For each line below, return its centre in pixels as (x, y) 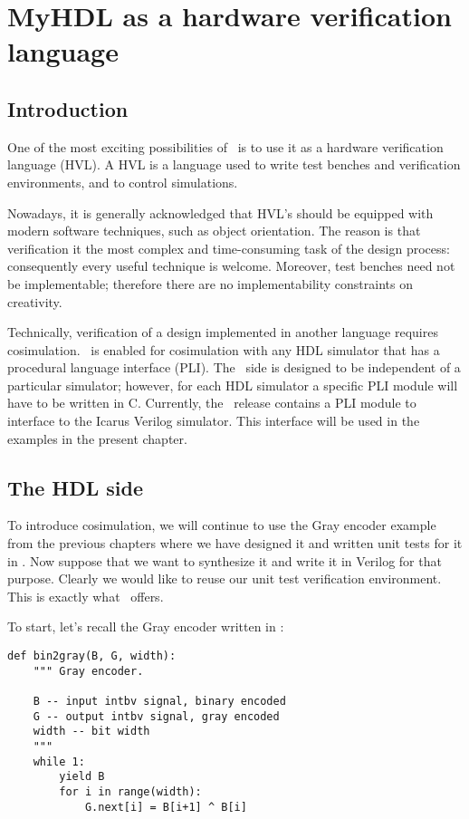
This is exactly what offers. (86, 596)
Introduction (68, 108)
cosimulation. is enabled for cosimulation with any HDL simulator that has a (224, 349)
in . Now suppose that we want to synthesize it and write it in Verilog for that (225, 560)
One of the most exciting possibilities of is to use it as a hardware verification (225, 146)
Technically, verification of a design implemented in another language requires (223, 332)
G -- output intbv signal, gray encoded (156, 716)
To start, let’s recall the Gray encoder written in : (146, 626)
